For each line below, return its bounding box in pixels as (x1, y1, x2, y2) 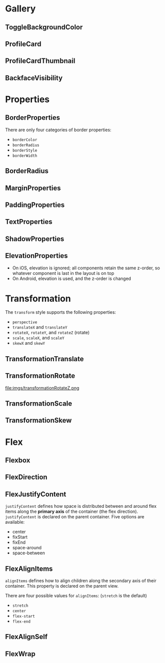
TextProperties (5, 218, 53, 226)
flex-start (12, 614, 35, 619)
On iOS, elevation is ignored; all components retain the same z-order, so (12, 265, 160, 271)
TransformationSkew (5, 416, 72, 425)
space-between (12, 550, 45, 556)
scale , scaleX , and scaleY (12, 335, 65, 341)
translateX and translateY (12, 324, 68, 330)
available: (5, 519, 25, 525)
